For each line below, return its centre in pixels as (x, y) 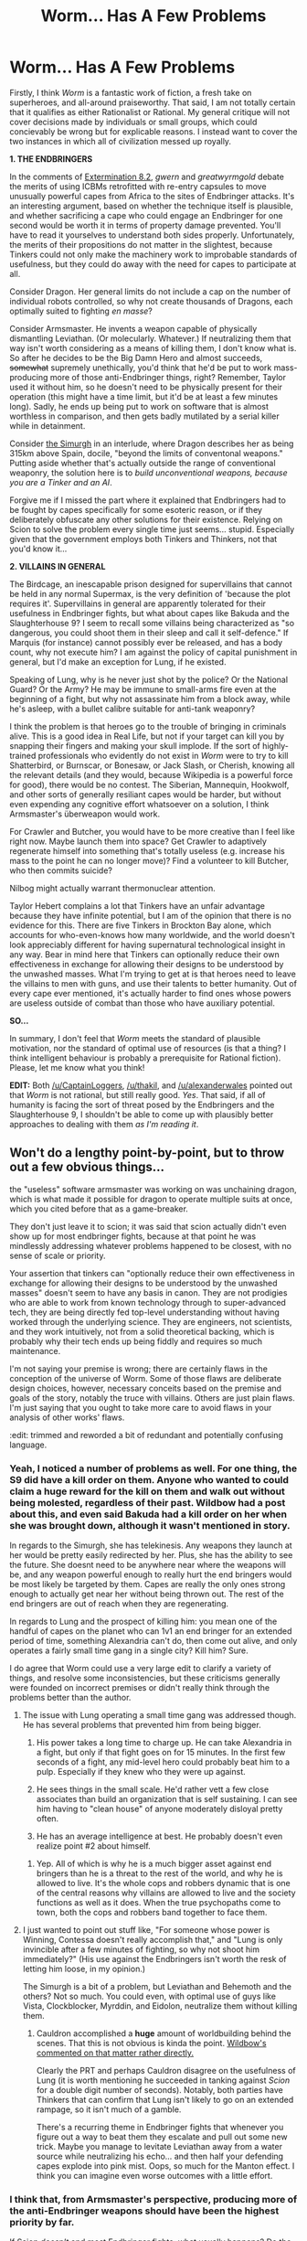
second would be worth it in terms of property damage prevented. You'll (145, 225)
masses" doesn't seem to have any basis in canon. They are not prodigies (148, 1292)
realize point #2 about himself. (93, 1846)
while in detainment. (48, 425)
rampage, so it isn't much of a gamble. (109, 2109)
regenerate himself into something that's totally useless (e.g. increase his (147, 850)
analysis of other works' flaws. (67, 1417)
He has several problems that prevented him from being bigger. (142, 1725)
